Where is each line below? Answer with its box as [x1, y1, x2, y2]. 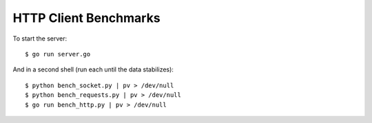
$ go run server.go [25, 50, 91, 58]
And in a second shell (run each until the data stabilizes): [12, 65, 174, 74]
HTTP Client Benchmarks [12, 10, 161, 25]
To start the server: [12, 34, 68, 43]
